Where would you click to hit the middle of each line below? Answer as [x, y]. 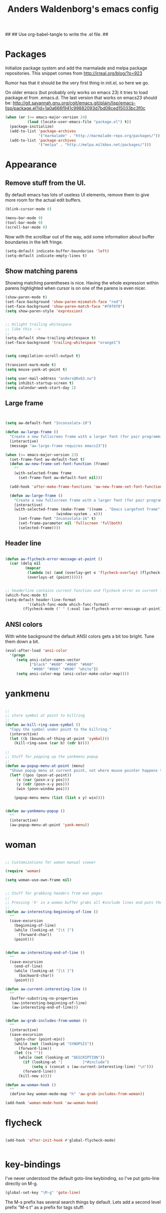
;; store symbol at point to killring [45, 716]
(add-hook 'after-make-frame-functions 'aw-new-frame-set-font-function [86, 487]
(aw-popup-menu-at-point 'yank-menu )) [50, 825]
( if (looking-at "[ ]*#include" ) [66, 1062]
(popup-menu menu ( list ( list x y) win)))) [60, 798]
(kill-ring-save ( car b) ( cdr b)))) [52, 743]
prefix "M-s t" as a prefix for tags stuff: [45, 1207]
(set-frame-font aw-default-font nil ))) [60, 478]
